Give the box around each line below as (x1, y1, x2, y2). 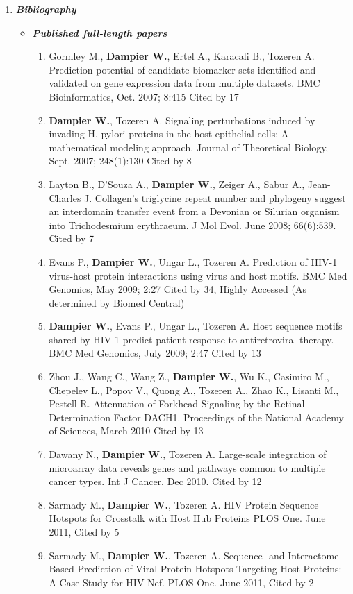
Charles (49, 190, 81, 205)
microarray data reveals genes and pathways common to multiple (49, 460, 326, 475)
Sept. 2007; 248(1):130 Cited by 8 (49, 153, 192, 168)
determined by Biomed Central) (49, 295, 185, 309)
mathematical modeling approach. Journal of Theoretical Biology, (49, 139, 329, 154)
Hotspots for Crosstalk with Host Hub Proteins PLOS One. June (49, 511, 326, 525)
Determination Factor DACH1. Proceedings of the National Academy (49, 409, 344, 424)
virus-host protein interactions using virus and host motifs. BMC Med (49, 268, 347, 282)
